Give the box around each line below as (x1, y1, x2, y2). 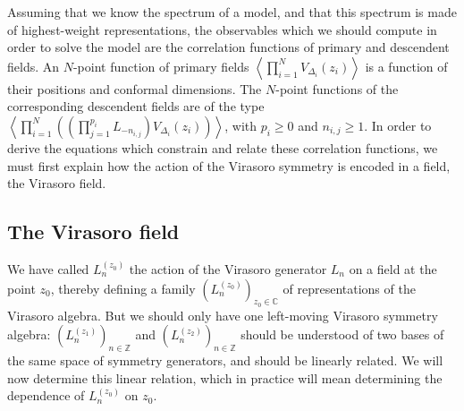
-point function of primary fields (72, 56, 249, 75)
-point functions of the (275, 79, 399, 98)
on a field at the (349, 259, 437, 278)
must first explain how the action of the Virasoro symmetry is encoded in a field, (7, 156, 451, 175)
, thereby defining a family (50, 278, 196, 297)
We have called (7, 259, 89, 278)
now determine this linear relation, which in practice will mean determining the (7, 368, 443, 387)
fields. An (7, 56, 60, 75)
